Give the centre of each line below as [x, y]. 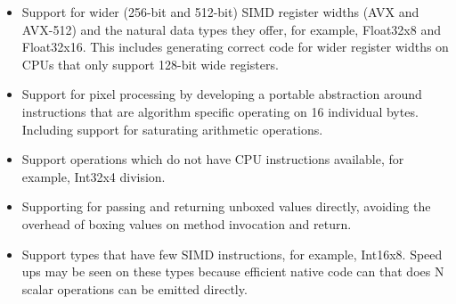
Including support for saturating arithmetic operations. [172, 129]
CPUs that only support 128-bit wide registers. [150, 64]
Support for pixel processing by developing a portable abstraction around [222, 94]
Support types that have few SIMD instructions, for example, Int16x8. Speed [232, 254]
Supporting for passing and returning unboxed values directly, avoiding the [226, 206]
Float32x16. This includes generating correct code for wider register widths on [235, 47]
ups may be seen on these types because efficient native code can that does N [233, 271]
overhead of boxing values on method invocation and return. [187, 223]
